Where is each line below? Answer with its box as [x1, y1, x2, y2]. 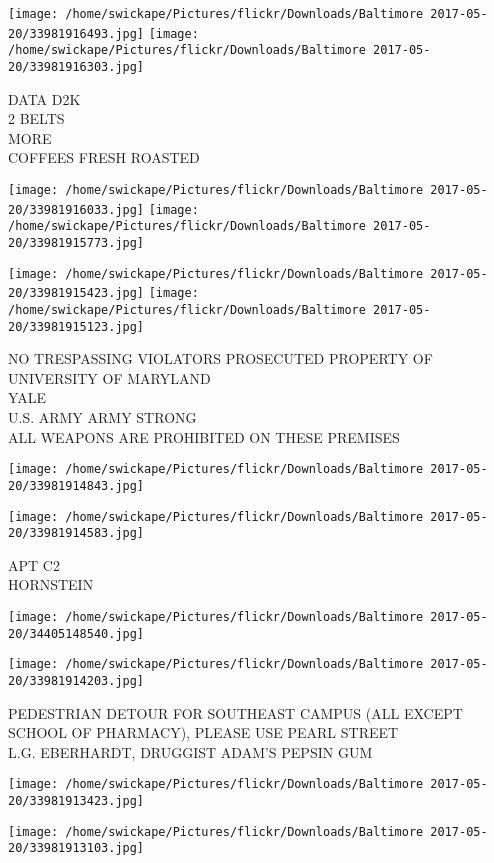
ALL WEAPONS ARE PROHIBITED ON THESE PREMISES [8, 426, 400, 447]
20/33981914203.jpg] [8, 674, 145, 688]
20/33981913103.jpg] [8, 841, 145, 856]
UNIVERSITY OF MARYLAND [8, 367, 211, 388]
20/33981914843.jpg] [8, 478, 145, 493]
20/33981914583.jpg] [8, 526, 145, 541]
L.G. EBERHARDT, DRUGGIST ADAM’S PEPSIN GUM [8, 741, 373, 762]
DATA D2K [8, 88, 81, 109]
